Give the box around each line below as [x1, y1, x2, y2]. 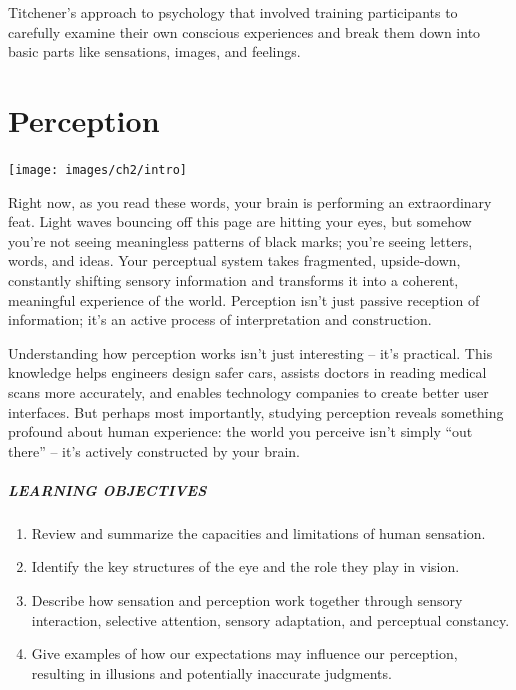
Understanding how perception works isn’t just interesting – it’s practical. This [8, 342, 493, 363]
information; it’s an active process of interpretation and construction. [8, 309, 432, 330]
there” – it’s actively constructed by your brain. [8, 440, 300, 461]
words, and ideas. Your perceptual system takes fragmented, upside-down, [8, 250, 461, 271]
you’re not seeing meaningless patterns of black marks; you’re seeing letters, [8, 230, 473, 251]
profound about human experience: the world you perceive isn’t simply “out [8, 421, 473, 442]
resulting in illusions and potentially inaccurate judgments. [31, 662, 392, 683]
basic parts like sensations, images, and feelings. [8, 41, 301, 62]
